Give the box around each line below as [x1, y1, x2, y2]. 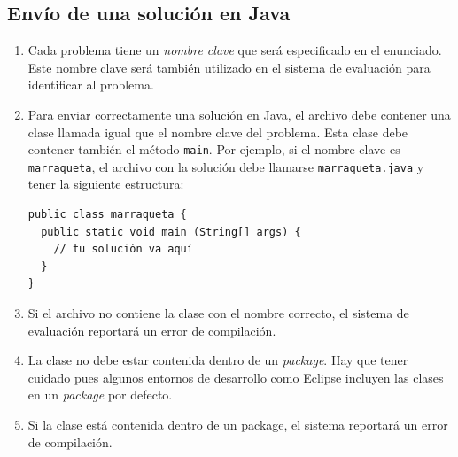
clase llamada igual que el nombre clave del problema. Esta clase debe [27, 122, 408, 141]
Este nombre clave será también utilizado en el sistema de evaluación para [27, 58, 431, 76]
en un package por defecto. [27, 385, 173, 404]
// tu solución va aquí [53, 243, 193, 256]
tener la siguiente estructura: [27, 174, 184, 193]
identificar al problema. [27, 75, 154, 94]
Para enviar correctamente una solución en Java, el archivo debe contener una [27, 105, 451, 123]
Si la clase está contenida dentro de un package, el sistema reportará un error [27, 415, 448, 434]
